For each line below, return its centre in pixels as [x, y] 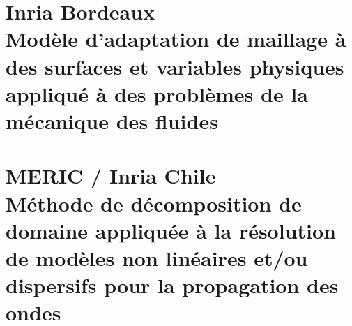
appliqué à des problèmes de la [157, 93]
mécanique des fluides [112, 120]
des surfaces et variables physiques [175, 66]
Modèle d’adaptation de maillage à [176, 39]
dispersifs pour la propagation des [172, 285]
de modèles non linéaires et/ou [157, 257]
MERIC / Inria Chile [111, 176]
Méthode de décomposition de [154, 203]
